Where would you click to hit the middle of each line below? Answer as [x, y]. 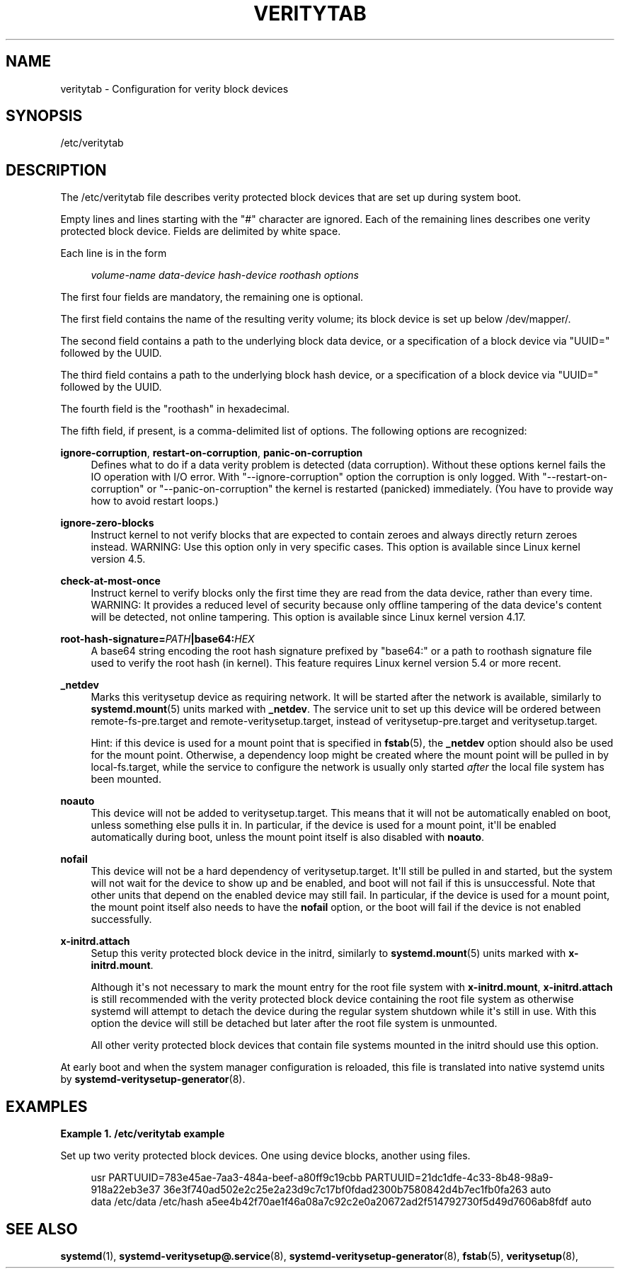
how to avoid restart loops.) [155, 501]
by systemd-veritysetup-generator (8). [153, 1079]
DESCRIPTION [56, 170]
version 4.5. [118, 559]
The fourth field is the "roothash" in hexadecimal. [175, 409]
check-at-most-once [110, 581]
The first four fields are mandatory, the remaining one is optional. [212, 297]
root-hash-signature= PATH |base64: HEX [157, 639]
